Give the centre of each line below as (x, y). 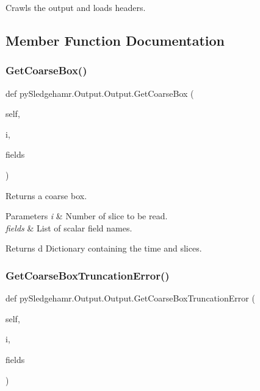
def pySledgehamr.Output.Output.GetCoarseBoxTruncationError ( (130, 298)
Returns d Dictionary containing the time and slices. (104, 248)
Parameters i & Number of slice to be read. (87, 216)
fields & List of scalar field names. (69, 227)
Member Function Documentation (115, 40)
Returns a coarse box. (46, 195)
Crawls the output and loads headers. (76, 7)
